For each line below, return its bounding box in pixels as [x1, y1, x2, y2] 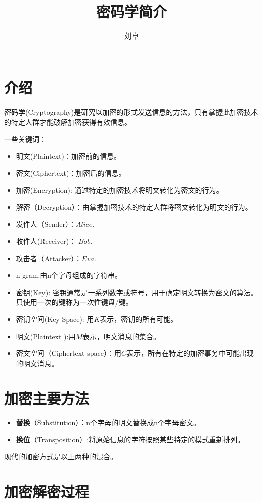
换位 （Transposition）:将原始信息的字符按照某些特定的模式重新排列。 [16, 434, 245, 445]
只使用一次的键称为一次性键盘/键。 [16, 297, 133, 307]
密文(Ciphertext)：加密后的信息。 [16, 167, 126, 178]
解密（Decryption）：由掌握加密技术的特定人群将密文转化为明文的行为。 [16, 201, 252, 212]
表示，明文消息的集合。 [82, 331, 161, 341]
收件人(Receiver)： [16, 236, 76, 246]
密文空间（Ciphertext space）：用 [16, 348, 121, 358]
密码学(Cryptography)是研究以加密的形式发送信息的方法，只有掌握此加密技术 [4, 106, 258, 117]
